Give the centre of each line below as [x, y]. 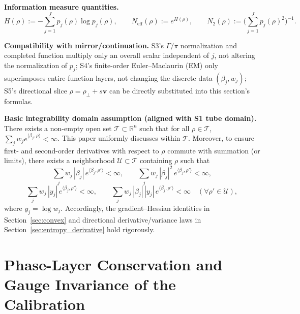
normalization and [209, 45]
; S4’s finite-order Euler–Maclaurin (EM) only [147, 65]
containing [156, 160]
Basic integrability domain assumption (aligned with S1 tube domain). [130, 118]
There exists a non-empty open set [58, 128]
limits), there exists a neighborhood [59, 160]
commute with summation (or [214, 150]
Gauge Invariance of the [90, 284]
